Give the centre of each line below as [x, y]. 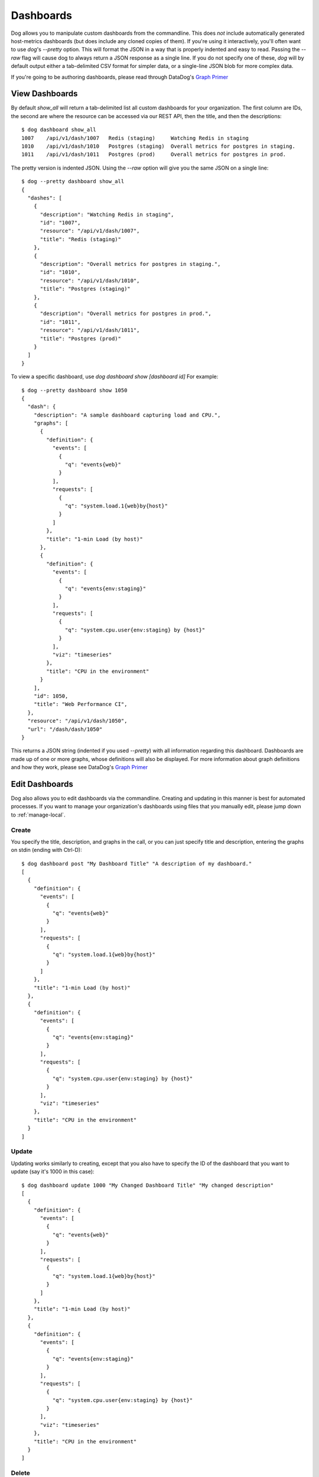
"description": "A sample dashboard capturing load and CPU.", [127, 415]
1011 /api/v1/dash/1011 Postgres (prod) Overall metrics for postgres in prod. [154, 154]
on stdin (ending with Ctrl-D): [46, 850]
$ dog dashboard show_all [59, 130]
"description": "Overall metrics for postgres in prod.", [126, 314]
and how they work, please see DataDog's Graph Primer [79, 767]
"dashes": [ [45, 198]
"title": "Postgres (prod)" [80, 339]
